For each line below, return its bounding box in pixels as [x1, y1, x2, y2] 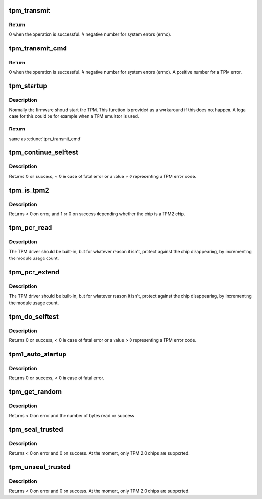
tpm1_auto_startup [9, 350, 67, 358]
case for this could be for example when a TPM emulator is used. [9, 113, 139, 119]
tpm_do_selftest [9, 312, 59, 321]
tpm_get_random [9, 388, 62, 396]
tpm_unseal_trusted [9, 463, 71, 471]
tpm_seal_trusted [9, 425, 63, 434]
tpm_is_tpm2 [9, 186, 49, 194]
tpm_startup [9, 81, 47, 90]
